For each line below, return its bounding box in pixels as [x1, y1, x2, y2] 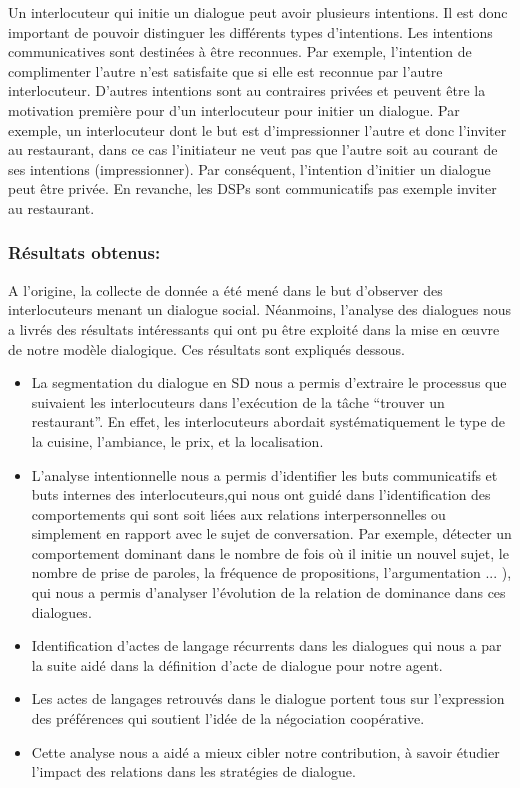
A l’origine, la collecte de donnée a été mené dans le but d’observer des [8, 279, 443, 300]
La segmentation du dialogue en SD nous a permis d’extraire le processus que [31, 372, 507, 393]
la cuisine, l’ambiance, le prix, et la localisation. [31, 430, 324, 451]
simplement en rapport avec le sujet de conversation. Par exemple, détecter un [31, 523, 512, 544]
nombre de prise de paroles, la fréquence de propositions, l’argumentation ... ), [31, 562, 512, 583]
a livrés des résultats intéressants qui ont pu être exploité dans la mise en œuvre [8, 318, 500, 339]
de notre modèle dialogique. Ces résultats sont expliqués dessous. [8, 338, 405, 359]
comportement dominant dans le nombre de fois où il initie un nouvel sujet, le [31, 542, 509, 563]
